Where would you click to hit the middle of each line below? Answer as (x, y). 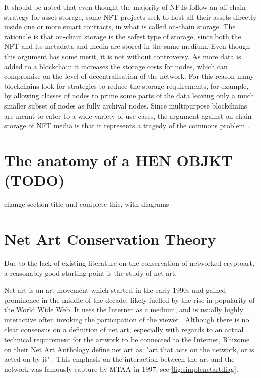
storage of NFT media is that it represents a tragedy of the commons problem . (127, 125)
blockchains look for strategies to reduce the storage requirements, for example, (126, 86)
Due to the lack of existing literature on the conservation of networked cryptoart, (129, 263)
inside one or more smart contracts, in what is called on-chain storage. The (120, 26)
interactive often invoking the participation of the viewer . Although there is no (127, 319)
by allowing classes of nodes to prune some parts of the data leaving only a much (129, 96)
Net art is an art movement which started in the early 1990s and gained (115, 289)
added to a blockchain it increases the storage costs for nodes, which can (116, 66)
